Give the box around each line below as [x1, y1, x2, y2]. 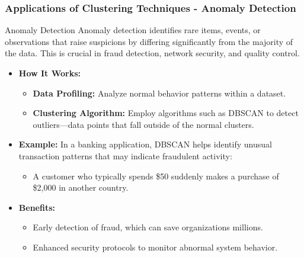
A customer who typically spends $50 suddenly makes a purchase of [33, 169, 279, 182]
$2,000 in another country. [33, 181, 129, 194]
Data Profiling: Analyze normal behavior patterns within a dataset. [33, 86, 286, 99]
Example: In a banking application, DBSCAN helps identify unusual [18, 138, 272, 150]
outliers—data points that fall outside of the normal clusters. [33, 118, 254, 130]
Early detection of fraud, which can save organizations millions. [33, 221, 263, 233]
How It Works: [18, 67, 81, 79]
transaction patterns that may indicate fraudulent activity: [18, 149, 232, 162]
